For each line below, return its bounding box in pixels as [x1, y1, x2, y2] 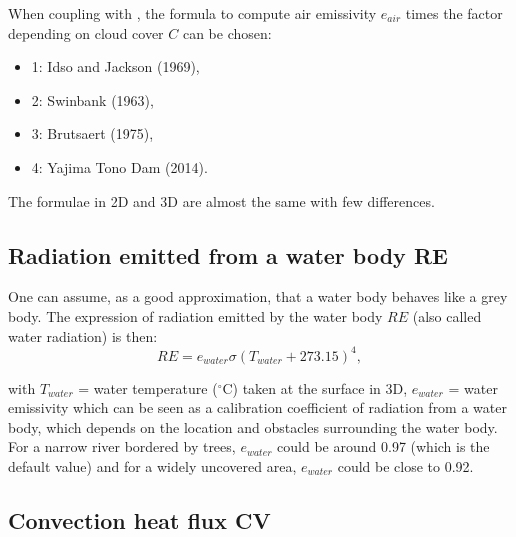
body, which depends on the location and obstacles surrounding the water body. [8, 416, 498, 437]
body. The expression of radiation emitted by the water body [8, 305, 383, 326]
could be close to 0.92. [337, 456, 474, 477]
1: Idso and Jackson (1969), [31, 56, 200, 77]
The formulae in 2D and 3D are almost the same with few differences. [8, 190, 435, 211]
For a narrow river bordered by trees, [8, 436, 236, 457]
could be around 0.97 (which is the [277, 436, 490, 457]
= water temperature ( [78, 377, 218, 398]
